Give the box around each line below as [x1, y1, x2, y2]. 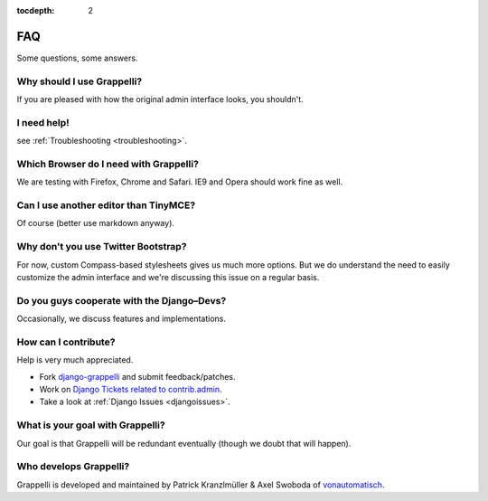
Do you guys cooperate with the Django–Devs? [16, 294, 227, 307]
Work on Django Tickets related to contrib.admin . [39, 384, 222, 395]
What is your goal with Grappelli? [16, 419, 166, 431]
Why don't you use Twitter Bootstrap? [16, 241, 187, 253]
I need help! [16, 116, 70, 128]
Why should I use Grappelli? [16, 75, 143, 88]
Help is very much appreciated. [16, 354, 134, 365]
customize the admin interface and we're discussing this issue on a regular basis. [16, 272, 320, 282]
